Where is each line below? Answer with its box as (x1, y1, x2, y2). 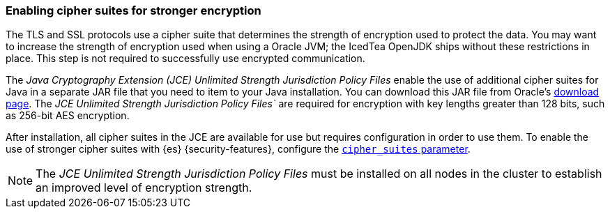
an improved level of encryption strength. (36, 181, 252, 195)
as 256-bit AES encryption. (6, 109, 130, 122)
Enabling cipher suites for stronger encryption (6, 3, 261, 17)
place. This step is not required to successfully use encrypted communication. (6, 52, 365, 65)
